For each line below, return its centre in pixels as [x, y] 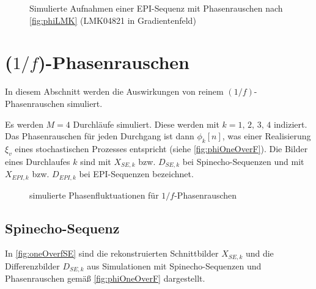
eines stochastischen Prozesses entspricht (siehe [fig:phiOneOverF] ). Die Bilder [161, 148]
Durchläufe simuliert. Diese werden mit [146, 124]
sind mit [96, 161]
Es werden [24, 124]
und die [259, 253]
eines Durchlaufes [38, 161]
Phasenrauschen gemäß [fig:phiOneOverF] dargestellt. [105, 278]
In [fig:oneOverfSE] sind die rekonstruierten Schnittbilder [112, 253]
